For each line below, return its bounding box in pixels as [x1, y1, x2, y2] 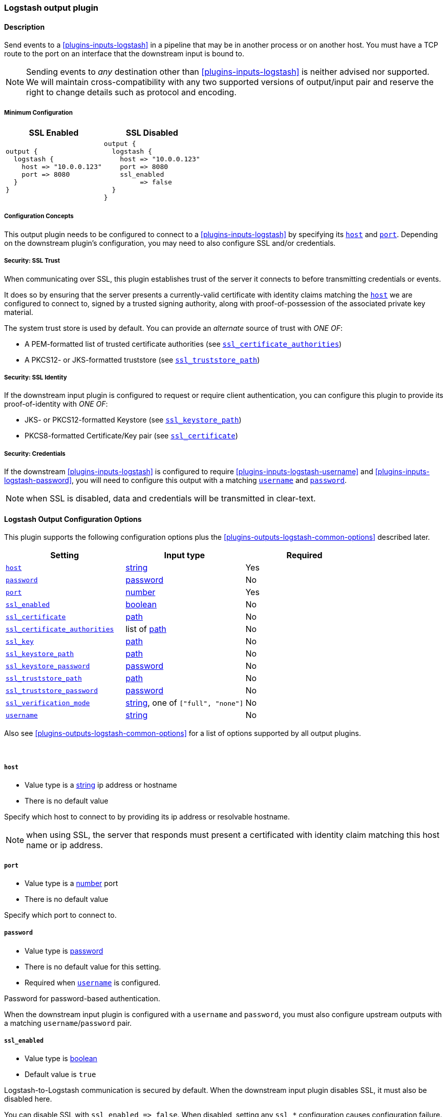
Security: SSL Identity [4, 373, 67, 381]
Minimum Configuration [4, 109, 73, 116]
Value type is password [25, 946, 103, 955]
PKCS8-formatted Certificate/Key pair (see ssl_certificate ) [25, 431, 238, 440]
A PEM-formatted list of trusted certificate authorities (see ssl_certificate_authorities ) [25, 339, 342, 348]
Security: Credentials [4, 450, 66, 457]
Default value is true [25, 1070, 96, 1079]
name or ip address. [26, 840, 103, 851]
